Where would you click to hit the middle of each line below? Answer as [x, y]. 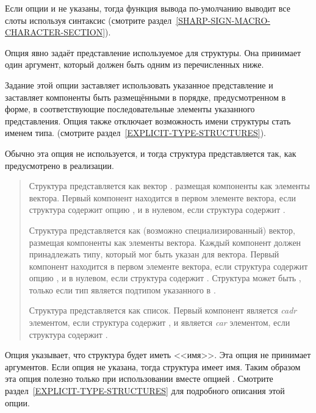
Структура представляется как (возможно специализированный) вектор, [162, 230]
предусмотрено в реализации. [59, 165]
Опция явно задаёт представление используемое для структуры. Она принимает [153, 52]
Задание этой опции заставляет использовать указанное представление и [139, 84]
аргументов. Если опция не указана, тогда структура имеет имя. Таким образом [153, 366]
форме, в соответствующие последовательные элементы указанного [130, 109]
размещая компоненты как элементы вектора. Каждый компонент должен [165, 242]
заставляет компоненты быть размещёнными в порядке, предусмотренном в [145, 97]
